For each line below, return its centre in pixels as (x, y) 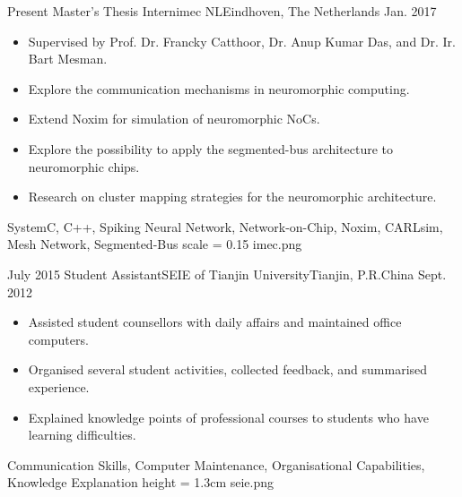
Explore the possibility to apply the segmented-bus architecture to (211, 148)
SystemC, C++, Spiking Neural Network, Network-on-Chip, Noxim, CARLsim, (225, 226)
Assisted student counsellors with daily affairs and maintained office (215, 322)
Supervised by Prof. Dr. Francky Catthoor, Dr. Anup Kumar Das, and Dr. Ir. (242, 41)
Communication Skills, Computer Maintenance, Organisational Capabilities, (216, 464)
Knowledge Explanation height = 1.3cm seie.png (141, 482)
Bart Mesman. (68, 59)
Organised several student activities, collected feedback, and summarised (228, 369)
